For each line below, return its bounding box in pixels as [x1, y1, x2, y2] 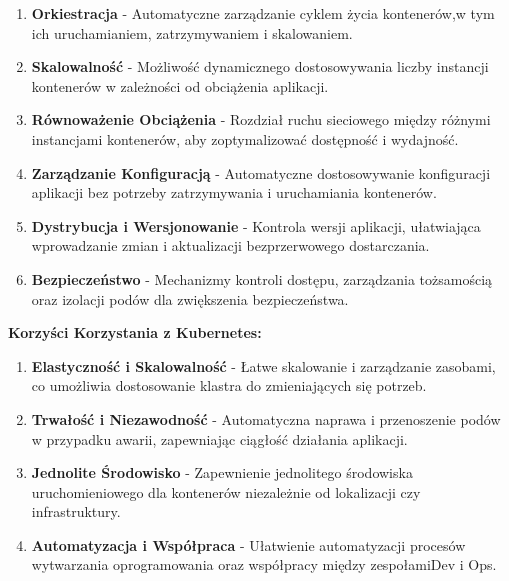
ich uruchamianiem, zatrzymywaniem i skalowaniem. [31, 22, 353, 43]
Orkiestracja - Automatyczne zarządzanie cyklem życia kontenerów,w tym [31, 3, 495, 23]
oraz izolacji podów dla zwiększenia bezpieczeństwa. [31, 288, 349, 309]
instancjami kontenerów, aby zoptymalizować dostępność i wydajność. [31, 128, 459, 149]
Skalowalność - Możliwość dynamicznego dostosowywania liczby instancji [31, 56, 489, 77]
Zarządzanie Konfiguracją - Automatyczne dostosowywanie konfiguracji [31, 162, 491, 183]
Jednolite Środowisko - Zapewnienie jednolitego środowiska [31, 462, 413, 483]
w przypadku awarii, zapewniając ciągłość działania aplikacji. [31, 428, 408, 449]
